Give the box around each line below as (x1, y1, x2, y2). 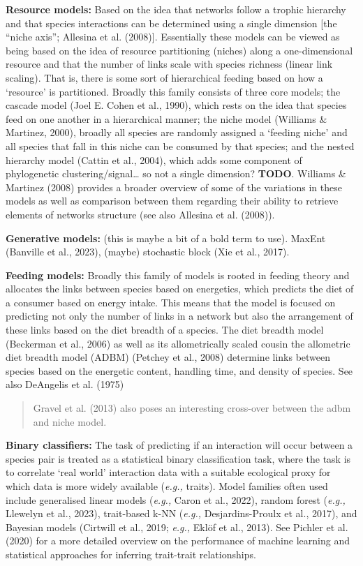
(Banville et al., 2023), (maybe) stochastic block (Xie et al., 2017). (6, 244, 290, 259)
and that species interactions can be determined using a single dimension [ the (6, 15, 337, 30)
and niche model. (33, 414, 107, 429)
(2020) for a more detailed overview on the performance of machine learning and (6, 533, 350, 548)
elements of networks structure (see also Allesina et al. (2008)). (6, 207, 275, 221)
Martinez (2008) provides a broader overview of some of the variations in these (6, 179, 342, 194)
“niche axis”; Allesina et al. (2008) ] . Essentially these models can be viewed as (6, 29, 340, 44)
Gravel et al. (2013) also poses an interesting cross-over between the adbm (33, 401, 351, 415)
